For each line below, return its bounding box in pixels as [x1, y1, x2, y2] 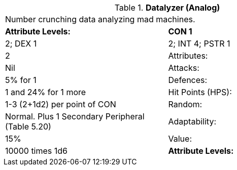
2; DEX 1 [5, 38, 37, 49]
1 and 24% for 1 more [5, 87, 86, 97]
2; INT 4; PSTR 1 [168, 38, 230, 49]
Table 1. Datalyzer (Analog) [114, 3, 220, 13]
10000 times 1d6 [5, 146, 68, 156]
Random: [168, 99, 202, 109]
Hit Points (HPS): [168, 87, 232, 97]
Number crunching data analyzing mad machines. [5, 14, 195, 24]
